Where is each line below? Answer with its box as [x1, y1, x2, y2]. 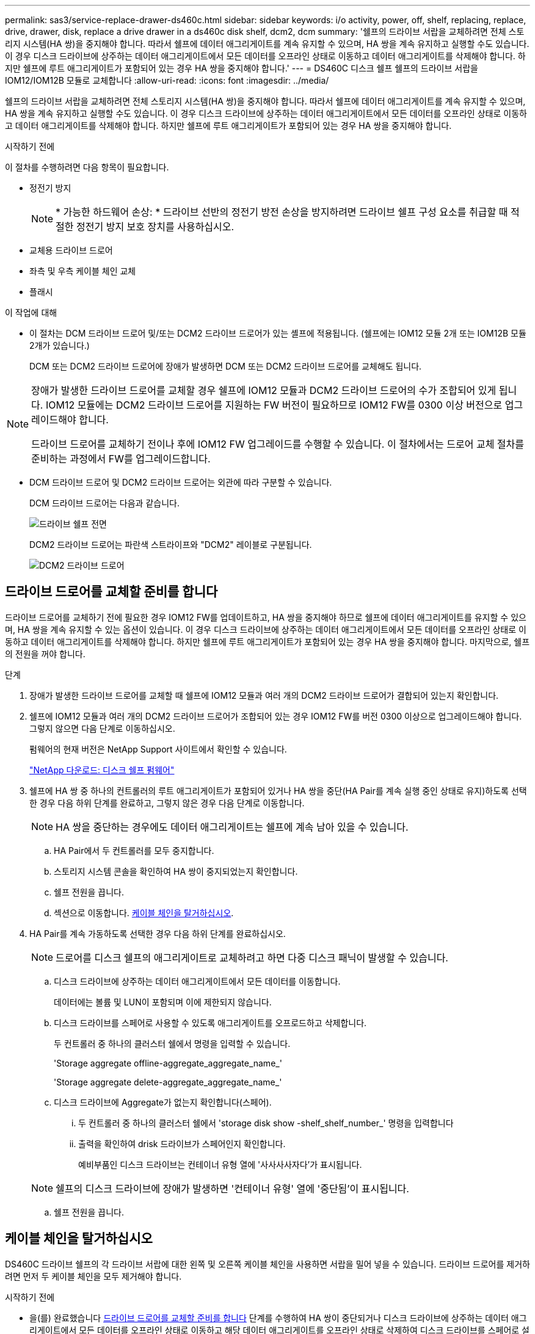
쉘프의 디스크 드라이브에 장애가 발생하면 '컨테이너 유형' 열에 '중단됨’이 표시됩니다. [56, 1182, 409, 1195]
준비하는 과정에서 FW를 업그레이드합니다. [31, 453, 211, 465]
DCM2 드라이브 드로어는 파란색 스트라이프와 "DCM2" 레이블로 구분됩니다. [29, 539, 312, 550]
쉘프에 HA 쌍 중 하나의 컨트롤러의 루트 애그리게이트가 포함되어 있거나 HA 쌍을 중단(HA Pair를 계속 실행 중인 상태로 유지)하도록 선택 [29, 785, 527, 796]
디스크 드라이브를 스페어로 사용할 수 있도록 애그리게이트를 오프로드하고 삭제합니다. [54, 1017, 367, 1028]
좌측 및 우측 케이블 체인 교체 [29, 266, 136, 276]
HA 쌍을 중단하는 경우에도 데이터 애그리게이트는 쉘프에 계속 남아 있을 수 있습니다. [56, 820, 409, 833]
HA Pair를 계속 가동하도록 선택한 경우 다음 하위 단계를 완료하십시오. [29, 928, 286, 939]
